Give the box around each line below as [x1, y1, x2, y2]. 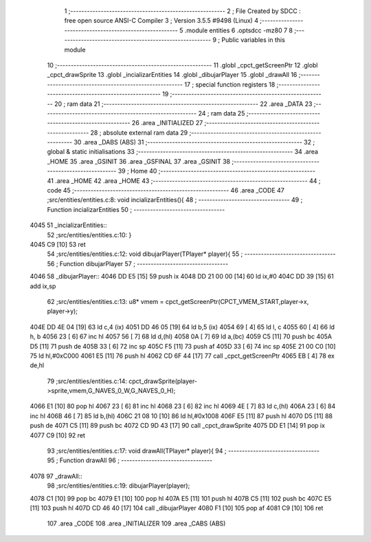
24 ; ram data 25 [198, 109, 245, 117]
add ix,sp [30, 282, 56, 290]
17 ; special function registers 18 [184, 80, 276, 89]
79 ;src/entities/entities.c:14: [47, 377, 127, 385]
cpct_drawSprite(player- [128, 377, 198, 385]
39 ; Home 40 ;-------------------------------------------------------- [117, 167, 316, 175]
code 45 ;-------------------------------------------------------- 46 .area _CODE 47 [47, 186, 285, 195]
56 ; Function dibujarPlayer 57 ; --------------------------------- [47, 259, 229, 268]
